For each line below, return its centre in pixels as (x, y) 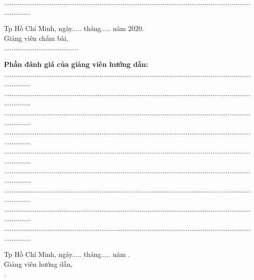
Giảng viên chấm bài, (36, 38)
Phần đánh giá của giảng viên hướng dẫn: (76, 64)
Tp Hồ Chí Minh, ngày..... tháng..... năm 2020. (74, 28)
